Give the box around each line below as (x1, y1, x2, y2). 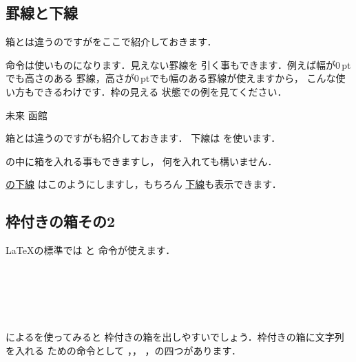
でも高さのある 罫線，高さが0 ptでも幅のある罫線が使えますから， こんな (6, 71, 336, 85)
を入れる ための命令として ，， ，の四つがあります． (6, 343, 242, 357)
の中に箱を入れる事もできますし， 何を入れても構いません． (6, 153, 278, 168)
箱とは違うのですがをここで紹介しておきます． (6, 34, 217, 49)
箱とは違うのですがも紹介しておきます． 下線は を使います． (6, 131, 281, 145)
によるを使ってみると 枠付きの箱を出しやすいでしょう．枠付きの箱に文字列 (6, 330, 344, 344)
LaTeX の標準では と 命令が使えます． (6, 243, 176, 257)
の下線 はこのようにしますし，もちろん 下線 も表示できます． (6, 177, 282, 191)
